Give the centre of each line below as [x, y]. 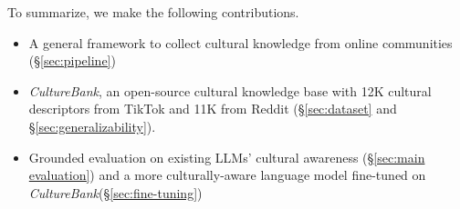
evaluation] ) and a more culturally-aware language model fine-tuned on [227, 175]
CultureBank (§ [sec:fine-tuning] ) [115, 192]
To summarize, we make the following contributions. [153, 12]
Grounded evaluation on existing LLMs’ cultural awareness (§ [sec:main [227, 157]
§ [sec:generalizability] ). [92, 126]
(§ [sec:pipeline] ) [72, 60]
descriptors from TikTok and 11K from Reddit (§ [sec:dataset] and [213, 109]
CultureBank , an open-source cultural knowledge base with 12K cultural [230, 90]
